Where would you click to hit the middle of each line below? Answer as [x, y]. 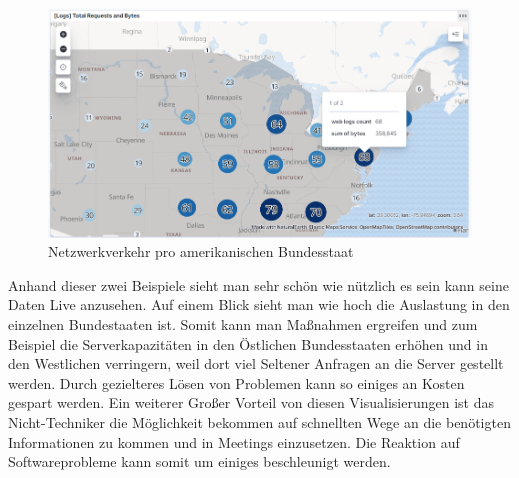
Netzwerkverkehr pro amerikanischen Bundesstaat [201, 251]
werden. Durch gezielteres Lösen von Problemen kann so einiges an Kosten [236, 382]
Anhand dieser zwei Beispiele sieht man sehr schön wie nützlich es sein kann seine [258, 284]
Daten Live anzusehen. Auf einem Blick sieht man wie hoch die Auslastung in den [259, 304]
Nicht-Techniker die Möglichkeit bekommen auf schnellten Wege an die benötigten [259, 421]
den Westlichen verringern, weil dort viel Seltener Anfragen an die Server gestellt [256, 363]
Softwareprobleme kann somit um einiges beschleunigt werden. [199, 461]
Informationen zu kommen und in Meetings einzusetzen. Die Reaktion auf [234, 441]
